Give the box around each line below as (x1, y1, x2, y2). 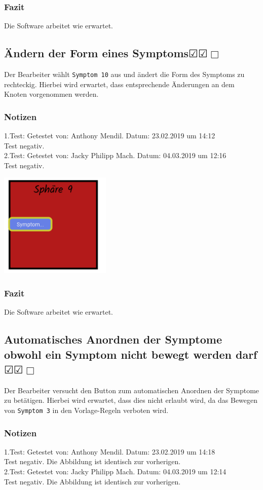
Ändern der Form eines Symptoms (4, 45, 189, 61)
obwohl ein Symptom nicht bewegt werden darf (4, 346, 257, 362)
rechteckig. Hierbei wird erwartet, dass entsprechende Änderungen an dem (4, 79, 235, 89)
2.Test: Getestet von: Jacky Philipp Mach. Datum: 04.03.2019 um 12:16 (4, 150, 227, 161)
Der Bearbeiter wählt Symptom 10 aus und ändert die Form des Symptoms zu (4, 69, 245, 80)
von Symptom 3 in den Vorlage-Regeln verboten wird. (4, 405, 169, 415)
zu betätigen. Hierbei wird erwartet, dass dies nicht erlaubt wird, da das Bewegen (4, 395, 258, 405)
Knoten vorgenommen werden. (4, 89, 99, 99)
